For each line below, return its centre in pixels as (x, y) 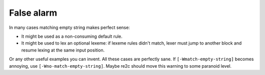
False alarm (33, 13)
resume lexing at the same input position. (63, 50)
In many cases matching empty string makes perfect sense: (69, 27)
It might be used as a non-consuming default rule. (72, 36)
